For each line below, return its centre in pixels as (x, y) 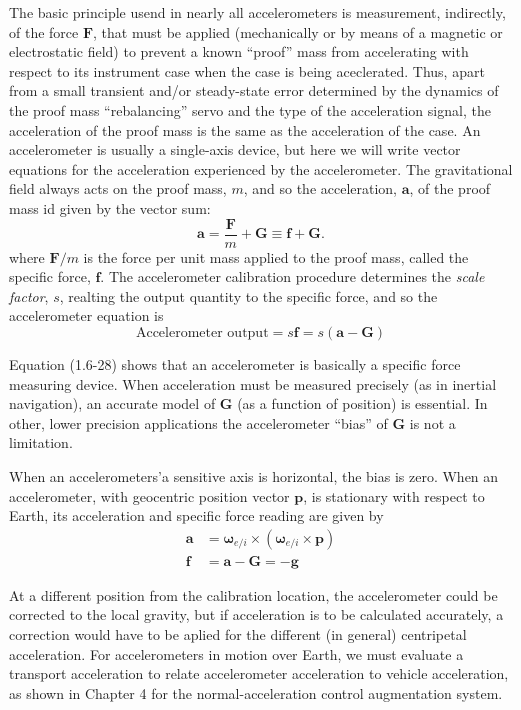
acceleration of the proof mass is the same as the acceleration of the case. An (245, 129)
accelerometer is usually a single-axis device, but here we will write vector (235, 149)
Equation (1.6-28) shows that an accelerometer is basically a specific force (235, 363)
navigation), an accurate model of (112, 403)
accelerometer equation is (86, 315)
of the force (44, 31)
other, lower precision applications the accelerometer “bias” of (198, 422)
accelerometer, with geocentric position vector (149, 495)
